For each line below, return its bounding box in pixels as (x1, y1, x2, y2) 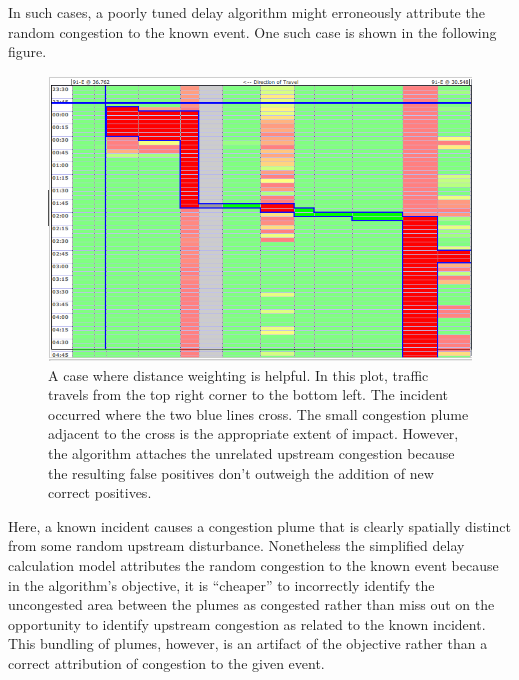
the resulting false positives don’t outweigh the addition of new (48, 462, 434, 483)
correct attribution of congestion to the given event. (8, 652, 325, 673)
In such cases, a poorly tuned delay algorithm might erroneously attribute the (8, 2, 485, 22)
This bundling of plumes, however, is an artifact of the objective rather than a (8, 633, 488, 654)
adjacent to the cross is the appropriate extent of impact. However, (48, 423, 459, 444)
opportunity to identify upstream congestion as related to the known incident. (8, 613, 486, 634)
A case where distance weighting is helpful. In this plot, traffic (48, 364, 429, 385)
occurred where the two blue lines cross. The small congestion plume (48, 403, 469, 424)
